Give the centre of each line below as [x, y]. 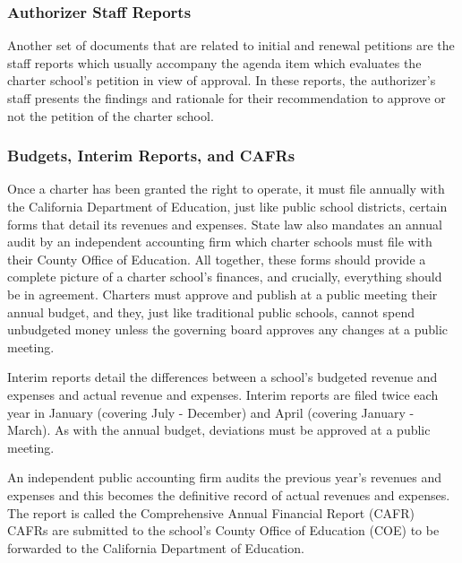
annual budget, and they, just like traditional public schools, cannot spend [211, 312]
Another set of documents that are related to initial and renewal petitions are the [231, 45]
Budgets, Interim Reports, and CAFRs [151, 156]
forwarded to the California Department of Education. [156, 547]
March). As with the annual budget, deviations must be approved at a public [219, 430]
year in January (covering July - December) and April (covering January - [211, 412]
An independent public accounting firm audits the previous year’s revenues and [225, 477]
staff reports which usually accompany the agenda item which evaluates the [214, 62]
